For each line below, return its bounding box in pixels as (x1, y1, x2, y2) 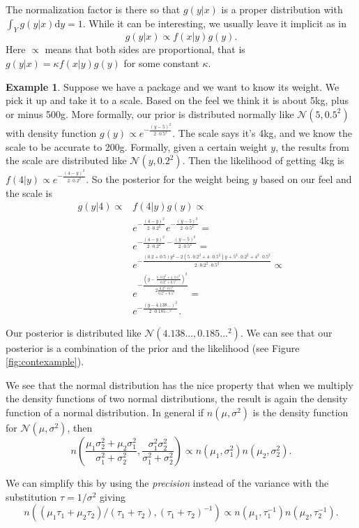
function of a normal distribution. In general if (6, 404, 204, 419)
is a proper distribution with (221, 2, 343, 16)
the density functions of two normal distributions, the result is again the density (6, 391, 348, 406)
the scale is (6, 185, 53, 200)
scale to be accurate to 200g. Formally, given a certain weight (6, 139, 268, 154)
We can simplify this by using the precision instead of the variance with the (6, 475, 329, 490)
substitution (6, 489, 57, 504)
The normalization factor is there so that (6, 2, 181, 16)
